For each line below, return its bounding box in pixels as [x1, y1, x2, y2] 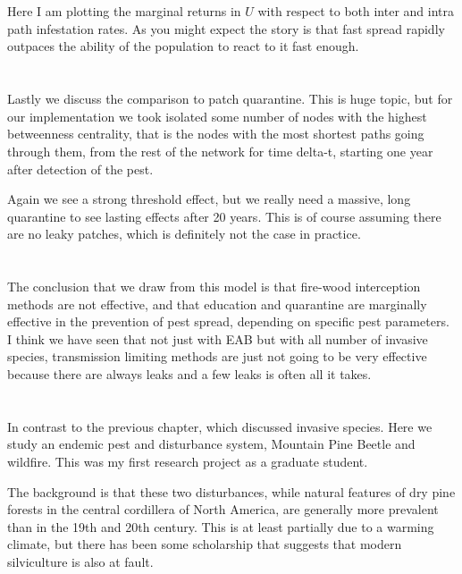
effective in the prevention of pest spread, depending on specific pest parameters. [7, 312, 449, 331]
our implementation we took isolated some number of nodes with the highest [7, 106, 427, 125]
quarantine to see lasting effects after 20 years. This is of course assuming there [7, 207, 441, 225]
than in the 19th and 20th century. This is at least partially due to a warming [7, 517, 434, 536]
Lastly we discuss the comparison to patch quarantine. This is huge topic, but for [7, 89, 453, 108]
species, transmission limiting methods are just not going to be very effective [7, 347, 427, 366]
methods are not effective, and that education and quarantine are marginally [7, 294, 427, 313]
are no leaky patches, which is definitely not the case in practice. [7, 224, 361, 243]
